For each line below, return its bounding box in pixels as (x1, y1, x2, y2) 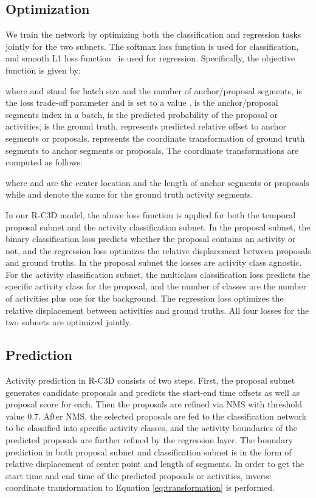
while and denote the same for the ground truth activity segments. (5, 188, 253, 201)
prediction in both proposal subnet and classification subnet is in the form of (5, 445, 292, 458)
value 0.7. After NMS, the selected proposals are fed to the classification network (5, 409, 307, 422)
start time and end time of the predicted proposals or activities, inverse (5, 469, 271, 482)
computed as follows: (5, 156, 83, 168)
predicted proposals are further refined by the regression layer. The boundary (5, 434, 294, 446)
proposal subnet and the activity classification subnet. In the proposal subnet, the (5, 220, 311, 233)
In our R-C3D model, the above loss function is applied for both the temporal (5, 208, 296, 221)
